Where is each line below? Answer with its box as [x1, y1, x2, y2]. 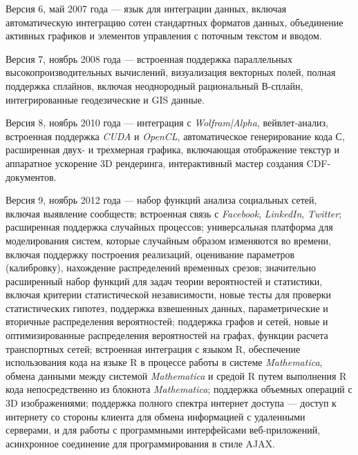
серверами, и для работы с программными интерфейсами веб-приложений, [6, 423, 321, 437]
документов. [6, 169, 57, 184]
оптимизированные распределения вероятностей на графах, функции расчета [6, 328, 328, 342]
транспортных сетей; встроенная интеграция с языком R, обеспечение [6, 341, 301, 356]
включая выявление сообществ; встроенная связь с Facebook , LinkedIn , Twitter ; [6, 206, 342, 220]
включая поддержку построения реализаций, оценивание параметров [6, 246, 295, 261]
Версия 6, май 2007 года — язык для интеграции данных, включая [6, 1, 287, 15]
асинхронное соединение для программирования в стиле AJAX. [6, 436, 276, 450]
